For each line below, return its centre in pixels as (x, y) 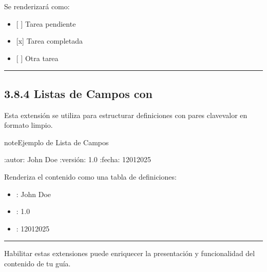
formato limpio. (28, 125)
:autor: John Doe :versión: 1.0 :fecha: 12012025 (78, 159)
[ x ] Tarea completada (49, 41)
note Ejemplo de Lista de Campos (56, 142)
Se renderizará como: (37, 6)
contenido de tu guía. (37, 263)
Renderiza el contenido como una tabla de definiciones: (90, 176)
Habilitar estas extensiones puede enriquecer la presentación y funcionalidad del (130, 253)
